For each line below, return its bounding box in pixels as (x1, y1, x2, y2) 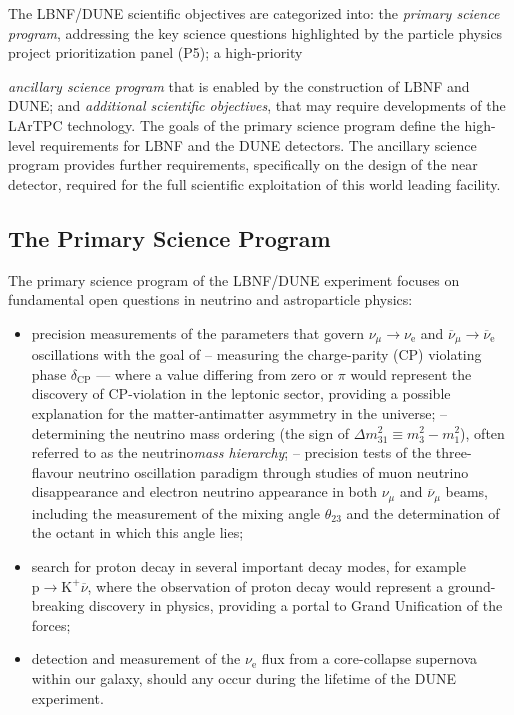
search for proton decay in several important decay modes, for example (31, 555, 466, 576)
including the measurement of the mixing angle (31, 502, 321, 523)
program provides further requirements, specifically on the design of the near (8, 154, 478, 175)
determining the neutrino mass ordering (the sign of (31, 422, 350, 443)
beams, (445, 481, 488, 502)
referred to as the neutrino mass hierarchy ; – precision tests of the (31, 442, 432, 463)
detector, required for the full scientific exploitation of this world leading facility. (8, 173, 501, 194)
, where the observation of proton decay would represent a (87, 575, 444, 596)
